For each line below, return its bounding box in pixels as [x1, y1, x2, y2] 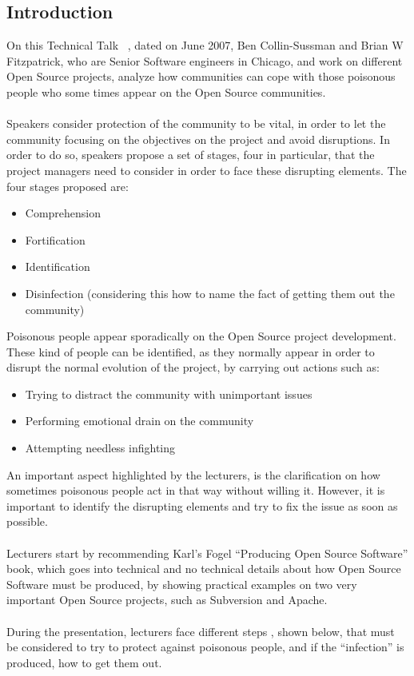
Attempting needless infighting [25, 439, 176, 456]
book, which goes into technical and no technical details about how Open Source [6, 560, 401, 577]
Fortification [25, 231, 86, 248]
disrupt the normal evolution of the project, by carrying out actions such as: [6, 359, 380, 376]
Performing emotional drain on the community [25, 412, 254, 429]
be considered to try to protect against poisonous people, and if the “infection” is [6, 638, 404, 655]
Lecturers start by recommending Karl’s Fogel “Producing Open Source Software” [6, 544, 408, 561]
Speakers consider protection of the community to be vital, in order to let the [6, 115, 386, 132]
